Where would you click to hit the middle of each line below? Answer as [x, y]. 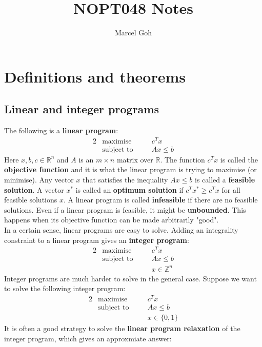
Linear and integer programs [82, 109]
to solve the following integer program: [65, 288]
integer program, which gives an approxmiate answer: [88, 338]
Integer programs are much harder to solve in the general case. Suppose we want [130, 278]
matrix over [135, 159]
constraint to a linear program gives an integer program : [97, 240]
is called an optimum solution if [129, 189]
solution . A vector [34, 189]
